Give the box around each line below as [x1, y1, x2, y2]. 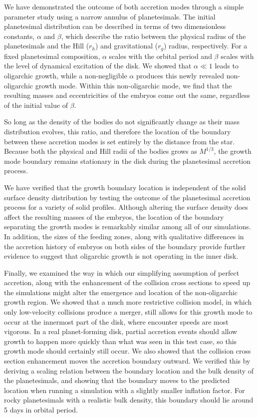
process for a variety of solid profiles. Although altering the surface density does [4, 202, 248, 212]
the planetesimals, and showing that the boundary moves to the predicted [4, 375, 230, 386]
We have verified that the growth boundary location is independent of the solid [4, 182, 246, 192]
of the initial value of [4, 99, 68, 110]
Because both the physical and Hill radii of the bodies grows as [4, 146, 197, 156]
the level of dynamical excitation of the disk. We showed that [4, 60, 192, 71]
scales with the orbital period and [109, 50, 212, 61]
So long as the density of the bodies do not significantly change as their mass [4, 116, 240, 127]
